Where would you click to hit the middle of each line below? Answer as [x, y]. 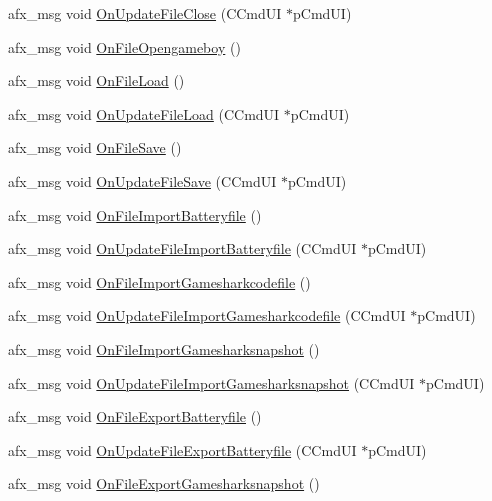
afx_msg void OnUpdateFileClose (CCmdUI [145, 13]
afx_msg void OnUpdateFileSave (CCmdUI [142, 180]
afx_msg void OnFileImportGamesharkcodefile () [159, 281]
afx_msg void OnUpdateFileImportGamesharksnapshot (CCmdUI [211, 382]
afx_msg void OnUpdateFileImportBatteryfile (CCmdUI [182, 248]
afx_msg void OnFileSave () [95, 147]
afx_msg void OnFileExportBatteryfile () [135, 416]
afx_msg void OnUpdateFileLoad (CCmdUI [144, 113]
